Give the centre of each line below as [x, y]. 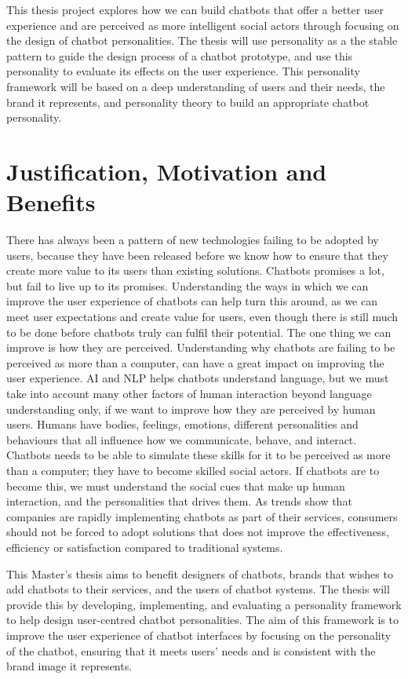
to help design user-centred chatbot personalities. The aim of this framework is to [202, 620]
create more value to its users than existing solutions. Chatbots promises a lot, [195, 270]
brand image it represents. [69, 666]
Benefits [51, 202]
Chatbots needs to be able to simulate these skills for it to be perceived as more [199, 455]
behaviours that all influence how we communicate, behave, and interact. [182, 439]
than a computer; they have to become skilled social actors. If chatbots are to [193, 470]
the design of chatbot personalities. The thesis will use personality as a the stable [202, 40]
